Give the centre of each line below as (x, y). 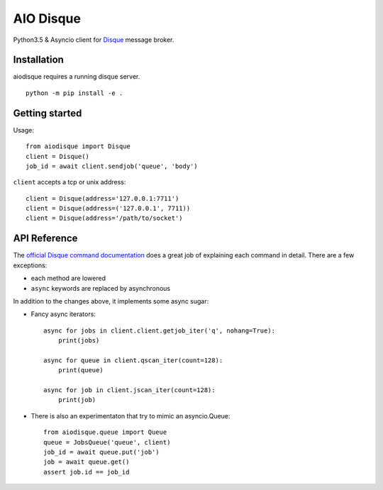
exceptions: (30, 265)
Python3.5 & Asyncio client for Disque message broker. (94, 40)
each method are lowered (68, 278)
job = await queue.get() (87, 462)
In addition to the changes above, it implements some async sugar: (111, 301)
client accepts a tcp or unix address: (70, 182)
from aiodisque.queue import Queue (105, 432)
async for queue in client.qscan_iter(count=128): (133, 360)
